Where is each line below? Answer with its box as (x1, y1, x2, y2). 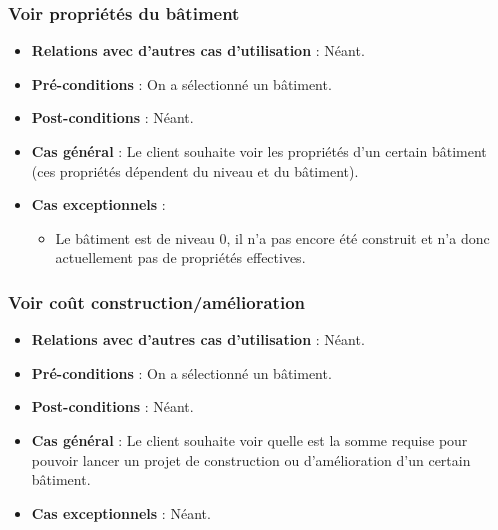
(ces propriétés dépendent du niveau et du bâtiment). (31, 160, 359, 181)
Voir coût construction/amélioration (8, 289, 305, 314)
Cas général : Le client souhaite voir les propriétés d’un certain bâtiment (31, 141, 487, 161)
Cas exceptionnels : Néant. (31, 502, 211, 523)
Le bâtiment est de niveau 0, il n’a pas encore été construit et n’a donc (55, 227, 490, 248)
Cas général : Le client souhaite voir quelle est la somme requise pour (31, 429, 468, 450)
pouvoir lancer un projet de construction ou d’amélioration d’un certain (31, 449, 471, 470)
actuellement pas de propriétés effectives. (55, 247, 306, 268)
